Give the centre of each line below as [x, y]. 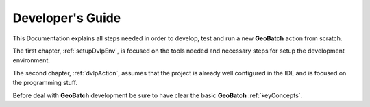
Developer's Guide [67, 18]
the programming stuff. [45, 83]
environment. [32, 60]
